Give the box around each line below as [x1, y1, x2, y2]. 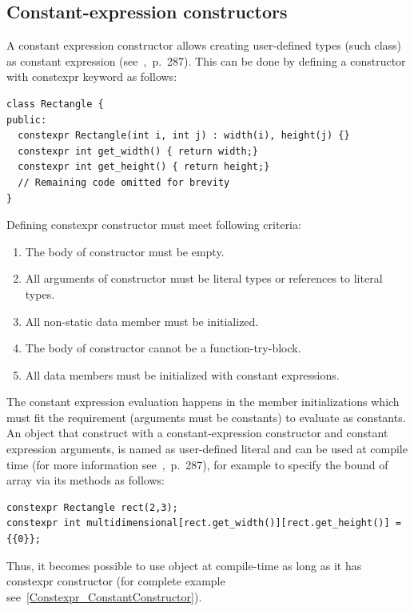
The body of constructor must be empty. [25, 243, 225, 259]
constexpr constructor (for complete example [6, 573, 225, 589]
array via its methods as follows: [6, 472, 165, 488]
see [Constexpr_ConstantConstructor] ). [6, 588, 202, 605]
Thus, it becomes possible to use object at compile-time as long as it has [6, 557, 362, 573]
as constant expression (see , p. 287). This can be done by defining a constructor [6, 52, 406, 69]
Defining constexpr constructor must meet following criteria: [6, 216, 301, 233]
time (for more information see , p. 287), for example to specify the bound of [6, 456, 388, 472]
